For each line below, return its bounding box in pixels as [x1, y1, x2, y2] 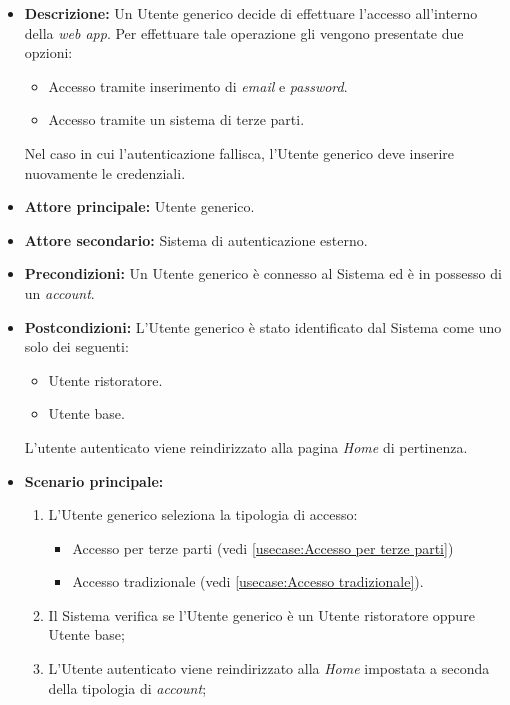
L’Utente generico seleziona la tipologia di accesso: [48, 504, 358, 525]
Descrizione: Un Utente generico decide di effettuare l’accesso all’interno [24, 3, 478, 23]
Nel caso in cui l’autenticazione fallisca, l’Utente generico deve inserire [24, 142, 455, 163]
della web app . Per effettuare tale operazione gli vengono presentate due [24, 22, 464, 43]
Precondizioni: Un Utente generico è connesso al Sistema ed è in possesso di [24, 263, 502, 284]
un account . [24, 282, 95, 303]
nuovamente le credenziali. [24, 162, 186, 183]
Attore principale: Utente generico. [24, 196, 255, 217]
